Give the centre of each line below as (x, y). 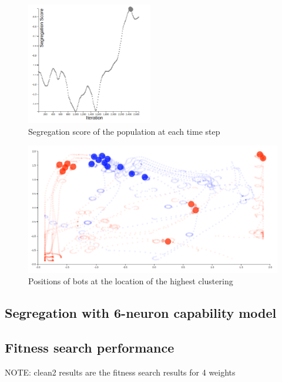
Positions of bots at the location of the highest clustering (131, 281)
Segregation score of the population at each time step (124, 131)
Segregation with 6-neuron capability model (141, 313)
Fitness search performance (90, 347)
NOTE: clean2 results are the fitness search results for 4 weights (120, 372)
